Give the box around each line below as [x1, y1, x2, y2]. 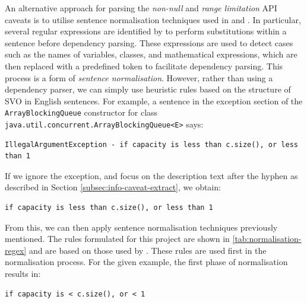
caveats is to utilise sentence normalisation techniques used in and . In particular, [5, 13, 301, 25]
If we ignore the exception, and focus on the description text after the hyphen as [5, 169, 298, 181]
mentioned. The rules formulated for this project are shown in [5, 232, 230, 245]
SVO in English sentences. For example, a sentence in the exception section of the [5, 94, 303, 107]
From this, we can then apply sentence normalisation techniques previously [5, 221, 278, 233]
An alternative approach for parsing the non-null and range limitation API [5, 2, 277, 14]
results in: [5, 267, 41, 279]
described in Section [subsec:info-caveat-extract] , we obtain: [5, 181, 221, 193]
